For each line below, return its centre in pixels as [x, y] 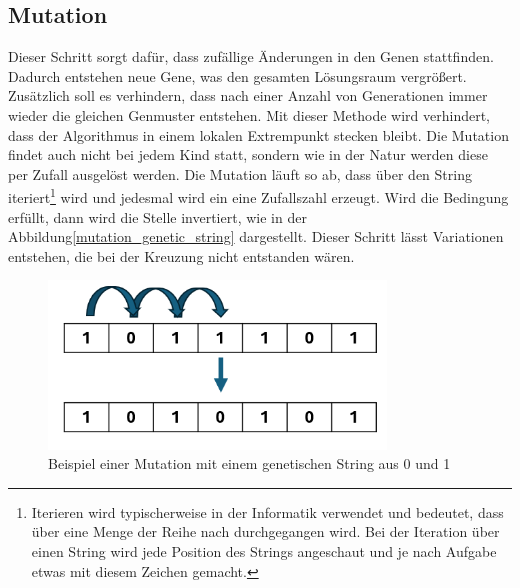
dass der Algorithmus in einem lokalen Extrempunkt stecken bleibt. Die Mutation [258, 134]
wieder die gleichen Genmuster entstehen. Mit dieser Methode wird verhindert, [249, 114]
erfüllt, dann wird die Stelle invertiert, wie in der [157, 216]
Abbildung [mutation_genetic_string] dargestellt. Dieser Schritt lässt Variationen [256, 236]
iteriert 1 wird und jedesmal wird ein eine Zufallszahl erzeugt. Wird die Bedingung [258, 196]
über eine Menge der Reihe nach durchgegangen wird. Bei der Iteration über [265, 531]
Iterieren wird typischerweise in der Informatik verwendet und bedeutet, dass [267, 511]
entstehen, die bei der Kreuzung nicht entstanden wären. [181, 255]
